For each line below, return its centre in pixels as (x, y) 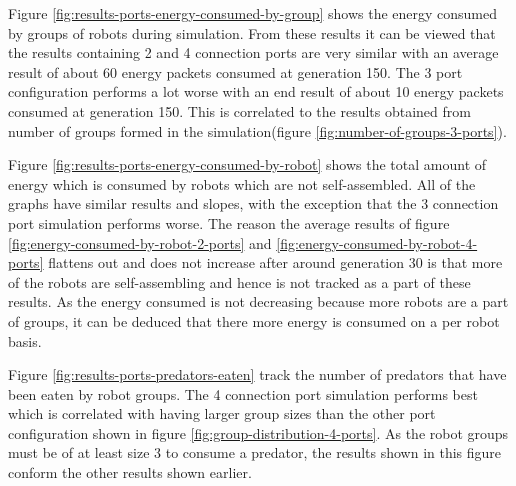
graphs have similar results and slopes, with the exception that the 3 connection (253, 203)
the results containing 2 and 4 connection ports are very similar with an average (253, 52)
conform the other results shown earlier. (130, 472)
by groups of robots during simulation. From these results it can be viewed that (252, 32)
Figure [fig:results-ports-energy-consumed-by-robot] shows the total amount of (247, 164)
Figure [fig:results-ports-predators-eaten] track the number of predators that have (257, 374)
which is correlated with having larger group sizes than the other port (222, 413)
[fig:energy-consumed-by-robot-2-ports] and (140, 242)
